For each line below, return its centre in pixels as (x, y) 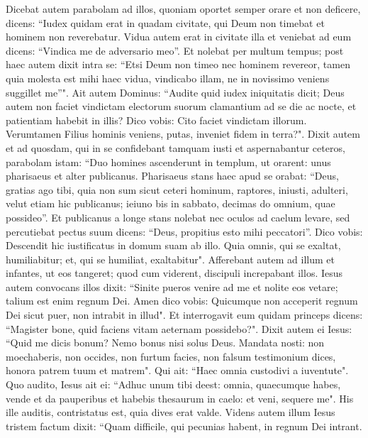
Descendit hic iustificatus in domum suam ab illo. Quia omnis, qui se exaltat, (173, 245)
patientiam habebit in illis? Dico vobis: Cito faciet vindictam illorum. (156, 120)
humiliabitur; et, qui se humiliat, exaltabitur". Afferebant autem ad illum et (170, 259)
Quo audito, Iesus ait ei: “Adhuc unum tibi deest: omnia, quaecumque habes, (173, 384)
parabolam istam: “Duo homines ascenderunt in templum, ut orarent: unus (168, 161)
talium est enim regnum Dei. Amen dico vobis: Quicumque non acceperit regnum (182, 301)
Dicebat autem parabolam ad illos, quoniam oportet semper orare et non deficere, (183, 9)
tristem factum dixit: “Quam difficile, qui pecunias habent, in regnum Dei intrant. (184, 426)
